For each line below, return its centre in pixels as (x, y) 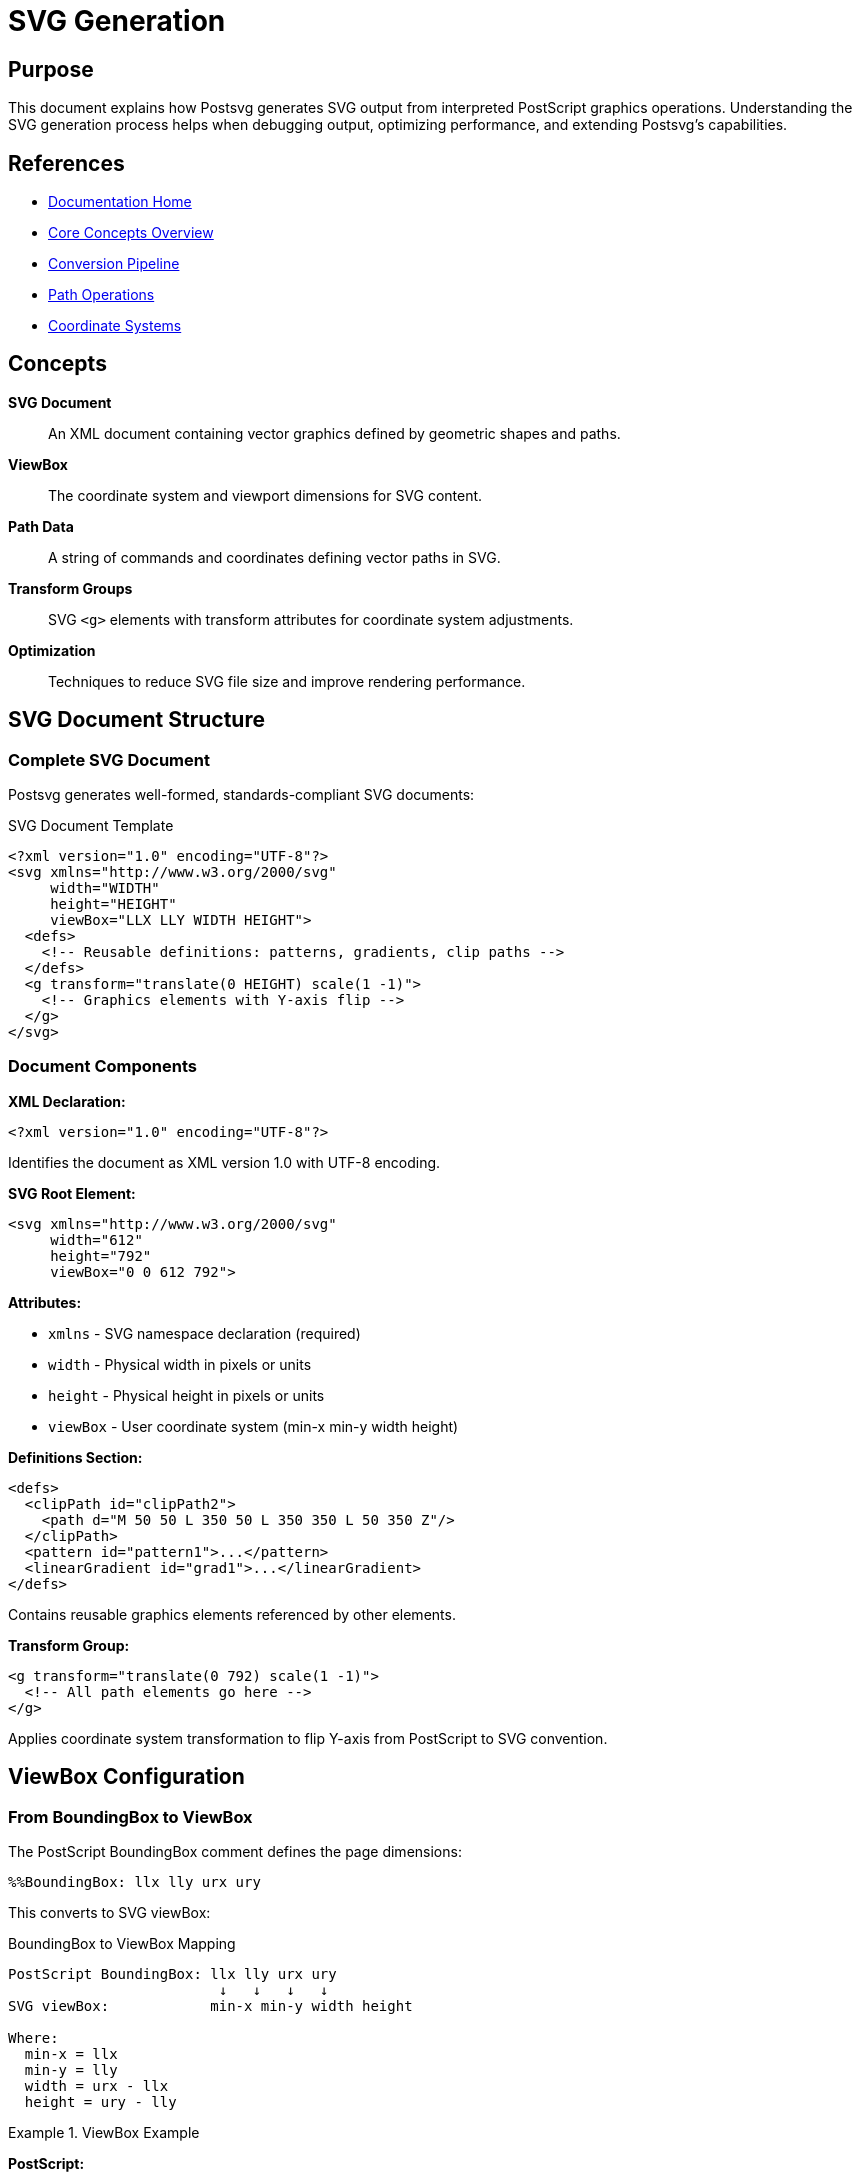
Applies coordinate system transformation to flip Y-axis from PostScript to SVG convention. (308, 1738)
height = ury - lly (100, 2102)
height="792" (101, 1255)
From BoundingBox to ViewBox (130, 1816)
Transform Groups (70, 588)
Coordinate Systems (115, 326)
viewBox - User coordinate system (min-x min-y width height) (253, 1426)
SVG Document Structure (136, 720)
